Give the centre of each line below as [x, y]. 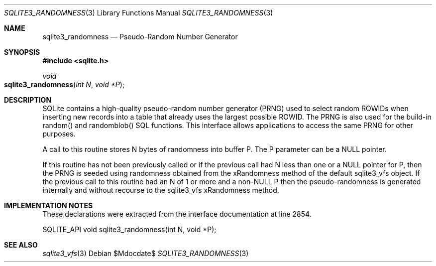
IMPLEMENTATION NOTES [49, 205]
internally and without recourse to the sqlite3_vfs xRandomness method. [161, 190]
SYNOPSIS [22, 52]
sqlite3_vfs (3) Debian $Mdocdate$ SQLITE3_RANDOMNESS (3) [146, 253]
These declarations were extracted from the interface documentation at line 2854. [177, 214]
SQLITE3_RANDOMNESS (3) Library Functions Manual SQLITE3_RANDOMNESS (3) [139, 13]
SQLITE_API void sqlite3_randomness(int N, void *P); [129, 229]
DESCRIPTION [28, 100]
